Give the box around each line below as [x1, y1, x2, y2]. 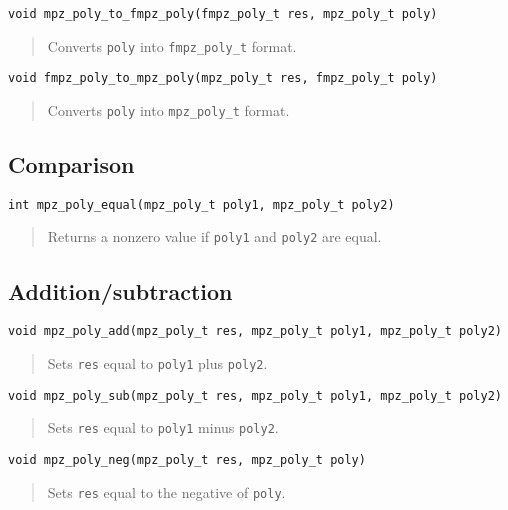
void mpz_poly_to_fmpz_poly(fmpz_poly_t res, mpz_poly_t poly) [8, 7, 438, 21]
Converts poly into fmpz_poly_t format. [47, 35, 297, 56]
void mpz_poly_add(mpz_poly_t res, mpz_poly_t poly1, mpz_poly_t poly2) [8, 324, 502, 339]
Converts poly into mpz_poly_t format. [47, 99, 290, 120]
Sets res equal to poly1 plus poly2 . [47, 353, 268, 373]
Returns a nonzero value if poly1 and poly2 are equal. [47, 226, 382, 247]
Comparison [8, 149, 135, 180]
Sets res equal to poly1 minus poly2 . [47, 417, 279, 438]
